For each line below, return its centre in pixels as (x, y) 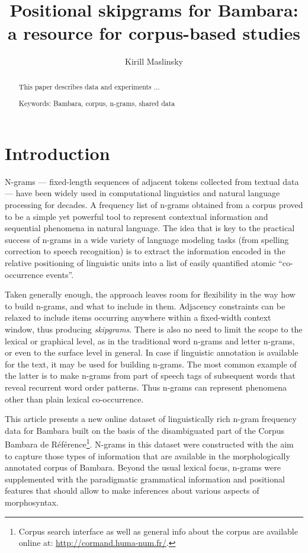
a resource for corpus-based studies (154, 33)
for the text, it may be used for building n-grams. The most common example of (151, 364)
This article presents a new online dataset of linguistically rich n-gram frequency (151, 419)
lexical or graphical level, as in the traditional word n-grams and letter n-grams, (150, 341)
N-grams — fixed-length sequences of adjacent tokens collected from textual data (152, 181)
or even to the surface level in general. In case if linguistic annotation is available (152, 352)
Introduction (57, 153)
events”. (60, 274)
